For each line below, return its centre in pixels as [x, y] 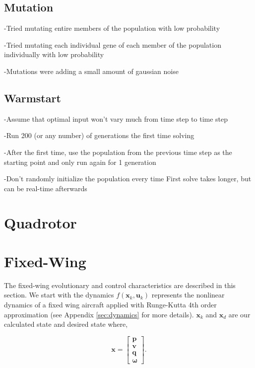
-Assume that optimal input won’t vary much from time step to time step [116, 118]
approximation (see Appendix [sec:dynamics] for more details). [99, 314]
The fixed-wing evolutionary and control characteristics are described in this [120, 285]
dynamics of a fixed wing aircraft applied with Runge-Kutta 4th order [110, 305]
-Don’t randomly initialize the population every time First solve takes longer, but [128, 179]
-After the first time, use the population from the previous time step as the [118, 152]
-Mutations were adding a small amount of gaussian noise [91, 71]
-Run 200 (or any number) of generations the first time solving [99, 135]
